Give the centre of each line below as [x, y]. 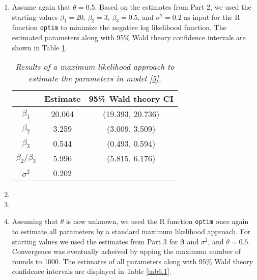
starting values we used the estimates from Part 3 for [95, 241]
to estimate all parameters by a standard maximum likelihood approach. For [131, 231]
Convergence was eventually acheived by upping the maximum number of [126, 251]
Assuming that [35, 221]
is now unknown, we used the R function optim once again [157, 221]
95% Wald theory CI [131, 99]
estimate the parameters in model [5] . [95, 78]
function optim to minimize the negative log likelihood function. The [119, 27]
